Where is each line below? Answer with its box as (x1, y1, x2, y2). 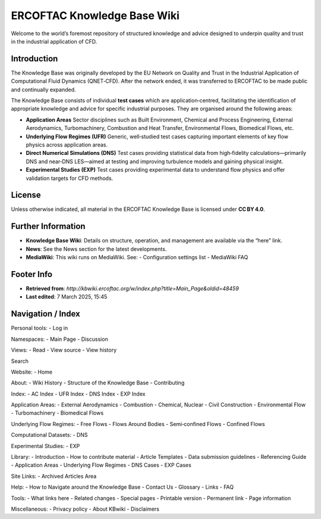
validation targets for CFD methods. (26, 175, 114, 182)
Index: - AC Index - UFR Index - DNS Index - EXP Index (11, 390, 146, 397)
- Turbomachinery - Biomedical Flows (11, 409, 104, 417)
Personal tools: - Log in (11, 325, 68, 332)
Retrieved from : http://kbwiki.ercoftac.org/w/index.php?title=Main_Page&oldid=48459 (26, 285, 239, 292)
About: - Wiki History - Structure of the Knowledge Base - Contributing (11, 379, 185, 387)
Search (11, 358, 29, 365)
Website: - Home (11, 368, 53, 375)
